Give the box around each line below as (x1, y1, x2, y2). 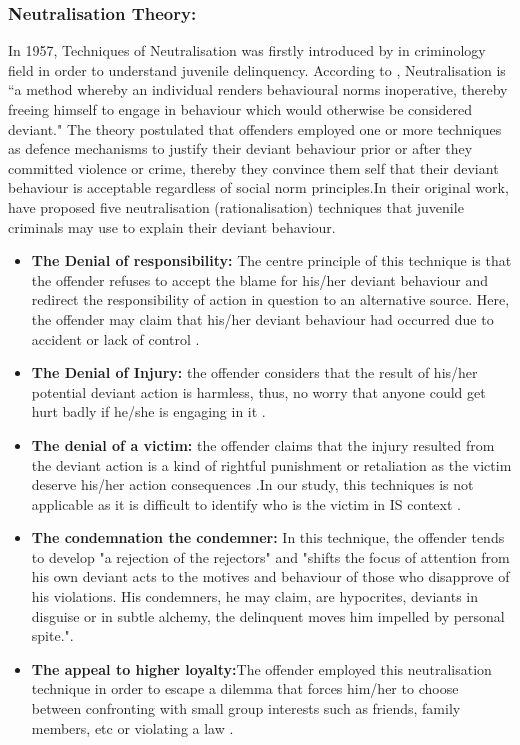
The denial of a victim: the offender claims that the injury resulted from (31, 434, 495, 455)
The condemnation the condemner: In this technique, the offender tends (31, 527, 505, 548)
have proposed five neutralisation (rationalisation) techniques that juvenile (8, 196, 464, 217)
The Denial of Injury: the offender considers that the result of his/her (31, 362, 478, 383)
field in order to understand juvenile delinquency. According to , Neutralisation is (8, 59, 506, 80)
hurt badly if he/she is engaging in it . (31, 401, 266, 422)
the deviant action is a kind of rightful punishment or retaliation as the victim (31, 454, 512, 475)
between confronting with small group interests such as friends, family (31, 698, 461, 719)
